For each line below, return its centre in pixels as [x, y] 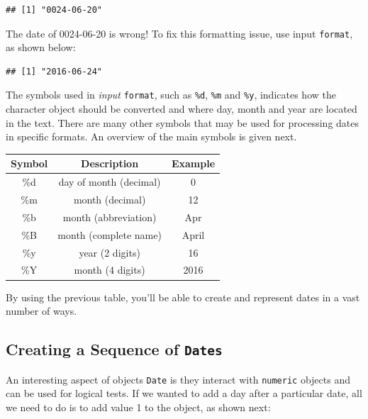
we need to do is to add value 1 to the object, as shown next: [138, 407]
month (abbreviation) [110, 217]
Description [110, 163]
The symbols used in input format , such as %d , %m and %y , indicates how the [171, 95]
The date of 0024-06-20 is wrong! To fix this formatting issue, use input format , [179, 33]
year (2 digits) [110, 252]
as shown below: [41, 47]
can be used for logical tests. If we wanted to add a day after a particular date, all [184, 393]
